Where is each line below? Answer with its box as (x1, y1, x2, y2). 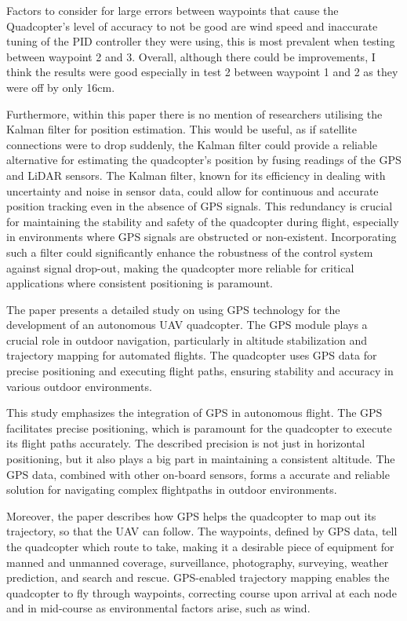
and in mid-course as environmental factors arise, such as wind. (6, 600, 311, 616)
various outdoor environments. (6, 378, 152, 394)
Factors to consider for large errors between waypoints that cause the (6, 2, 339, 18)
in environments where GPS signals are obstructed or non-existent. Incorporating (6, 228, 397, 245)
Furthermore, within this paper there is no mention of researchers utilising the (6, 105, 383, 122)
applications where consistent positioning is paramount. (6, 275, 273, 291)
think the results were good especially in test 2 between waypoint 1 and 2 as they (6, 64, 398, 80)
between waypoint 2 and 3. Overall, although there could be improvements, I (6, 48, 376, 64)
